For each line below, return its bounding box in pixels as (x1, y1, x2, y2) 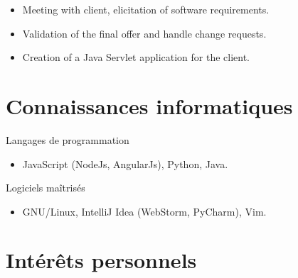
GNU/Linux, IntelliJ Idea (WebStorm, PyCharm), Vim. (22, 204, 267, 218)
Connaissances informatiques (6, 91, 293, 120)
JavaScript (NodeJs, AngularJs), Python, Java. (22, 156, 228, 171)
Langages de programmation (6, 132, 129, 147)
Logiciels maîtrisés (6, 180, 85, 195)
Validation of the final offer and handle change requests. (22, 26, 267, 40)
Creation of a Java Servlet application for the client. (22, 50, 250, 65)
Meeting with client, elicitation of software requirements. (22, 2, 270, 16)
